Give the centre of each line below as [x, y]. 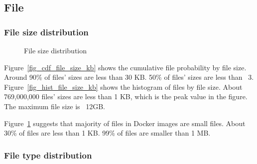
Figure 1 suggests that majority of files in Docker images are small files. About [125, 123]
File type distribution [48, 155]
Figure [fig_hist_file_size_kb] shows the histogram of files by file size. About [123, 86]
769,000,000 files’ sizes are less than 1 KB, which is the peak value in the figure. [126, 96]
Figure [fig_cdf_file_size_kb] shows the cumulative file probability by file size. [125, 67]
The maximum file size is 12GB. [55, 106]
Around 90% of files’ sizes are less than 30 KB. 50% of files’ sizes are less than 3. [129, 77]
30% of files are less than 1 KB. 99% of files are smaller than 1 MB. [107, 133]
